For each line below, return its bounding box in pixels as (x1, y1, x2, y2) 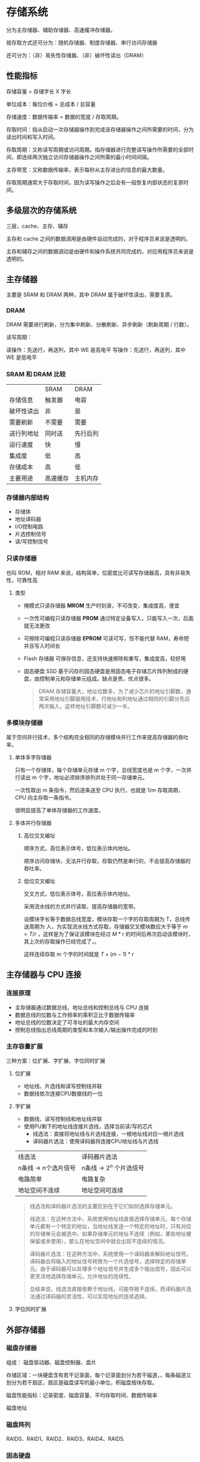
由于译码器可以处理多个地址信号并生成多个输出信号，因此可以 (40, 1265, 192, 1272)
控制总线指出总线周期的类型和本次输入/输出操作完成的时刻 (14, 1026, 158, 1033)
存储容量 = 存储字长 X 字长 (6, 88, 71, 95)
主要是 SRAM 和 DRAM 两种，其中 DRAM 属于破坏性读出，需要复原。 (6, 291, 176, 298)
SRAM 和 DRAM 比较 (6, 370, 66, 378)
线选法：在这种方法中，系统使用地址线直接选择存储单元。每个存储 (29, 1215, 192, 1223)
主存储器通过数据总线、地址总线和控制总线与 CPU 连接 (14, 1003, 149, 1011)
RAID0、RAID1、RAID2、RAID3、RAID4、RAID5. (6, 1435, 125, 1442)
